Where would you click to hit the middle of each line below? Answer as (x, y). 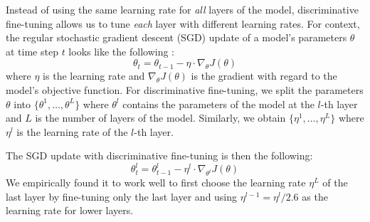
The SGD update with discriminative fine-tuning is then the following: (159, 155)
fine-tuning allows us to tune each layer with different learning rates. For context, (183, 23)
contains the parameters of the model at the (218, 104)
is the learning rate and (94, 76)
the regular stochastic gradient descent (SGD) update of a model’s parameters (176, 37)
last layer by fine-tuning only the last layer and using (122, 196)
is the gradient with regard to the (264, 76)
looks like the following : (122, 51)
